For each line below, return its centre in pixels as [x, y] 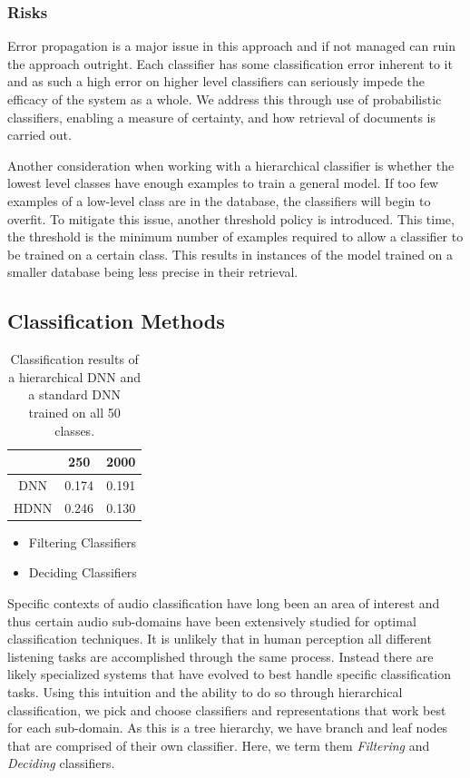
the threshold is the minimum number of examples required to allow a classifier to [235, 236]
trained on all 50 [74, 412]
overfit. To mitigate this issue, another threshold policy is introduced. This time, [231, 218]
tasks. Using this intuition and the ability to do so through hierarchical [205, 692]
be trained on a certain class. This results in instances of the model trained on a [230, 254]
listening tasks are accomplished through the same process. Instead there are [220, 656]
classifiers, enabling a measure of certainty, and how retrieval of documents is [221, 117]
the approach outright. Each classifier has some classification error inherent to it [230, 63]
